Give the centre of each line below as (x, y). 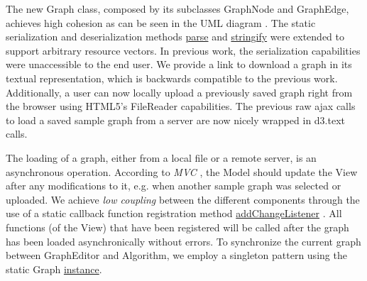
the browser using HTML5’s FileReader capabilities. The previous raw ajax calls (181, 106)
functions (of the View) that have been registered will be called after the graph (177, 227)
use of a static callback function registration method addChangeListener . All (174, 213)
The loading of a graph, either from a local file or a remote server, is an (161, 157)
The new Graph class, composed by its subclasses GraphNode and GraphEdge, (177, 9)
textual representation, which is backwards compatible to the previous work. (172, 78)
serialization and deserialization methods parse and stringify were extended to (175, 37)
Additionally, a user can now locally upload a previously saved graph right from (179, 92)
